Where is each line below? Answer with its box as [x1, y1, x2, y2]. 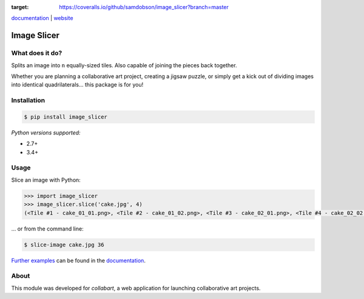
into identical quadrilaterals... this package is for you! [11, 81, 144, 88]
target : [11, 4, 29, 10]
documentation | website [11, 15, 73, 22]
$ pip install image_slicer [24, 113, 107, 120]
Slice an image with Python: [11, 176, 81, 183]
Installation [11, 96, 45, 105]
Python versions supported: [11, 129, 81, 136]
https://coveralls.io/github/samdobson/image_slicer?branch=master [59, 4, 229, 10]
